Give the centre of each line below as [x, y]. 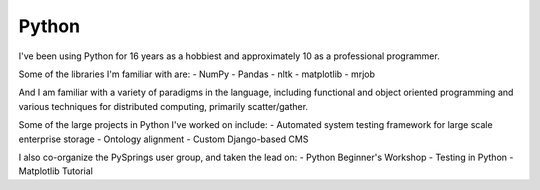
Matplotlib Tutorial [56, 171]
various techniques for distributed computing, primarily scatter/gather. [163, 106]
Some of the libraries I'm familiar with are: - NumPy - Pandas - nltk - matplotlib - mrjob [196, 74]
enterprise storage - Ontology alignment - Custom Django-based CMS [163, 139]
